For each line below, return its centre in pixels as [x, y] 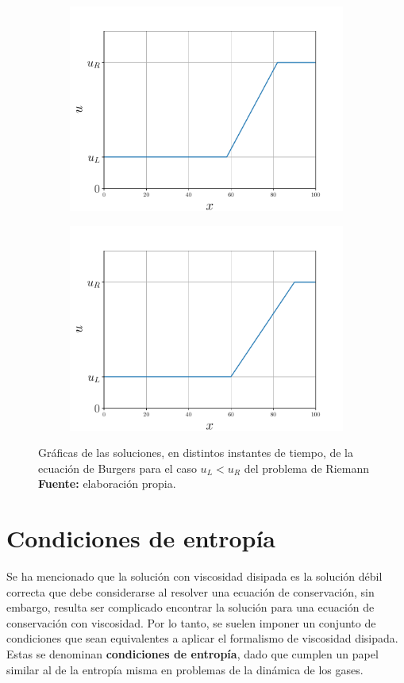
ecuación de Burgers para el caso [117, 468]
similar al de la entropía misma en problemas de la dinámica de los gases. [185, 669]
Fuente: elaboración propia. [107, 483]
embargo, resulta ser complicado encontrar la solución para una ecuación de [190, 607]
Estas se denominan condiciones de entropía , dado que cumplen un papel [192, 654]
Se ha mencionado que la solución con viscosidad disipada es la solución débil [194, 576]
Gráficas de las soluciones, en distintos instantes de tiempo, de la [196, 453]
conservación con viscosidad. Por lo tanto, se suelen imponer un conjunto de [191, 622]
